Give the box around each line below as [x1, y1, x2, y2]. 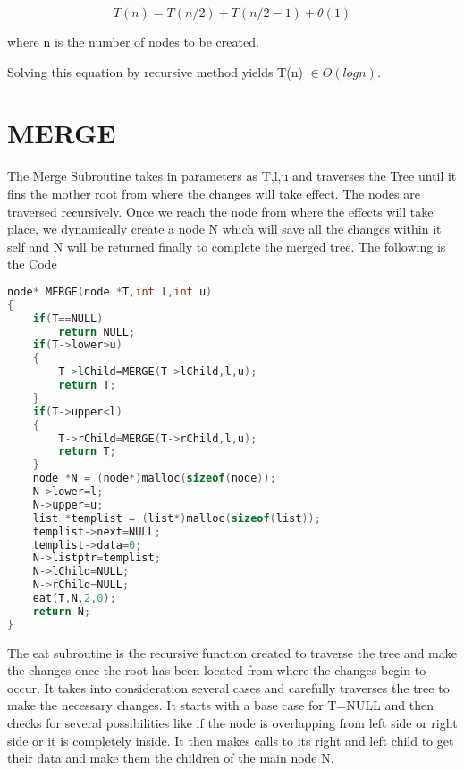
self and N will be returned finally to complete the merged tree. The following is [7, 236, 446, 255]
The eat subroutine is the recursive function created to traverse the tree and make [7, 643, 457, 662]
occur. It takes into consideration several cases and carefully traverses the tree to [7, 678, 450, 697]
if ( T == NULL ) [32, 312, 104, 325]
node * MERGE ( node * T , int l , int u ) [7, 285, 213, 298]
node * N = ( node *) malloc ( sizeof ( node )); [32, 472, 276, 485]
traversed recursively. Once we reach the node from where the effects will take [7, 201, 434, 220]
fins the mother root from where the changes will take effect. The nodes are [7, 184, 420, 202]
